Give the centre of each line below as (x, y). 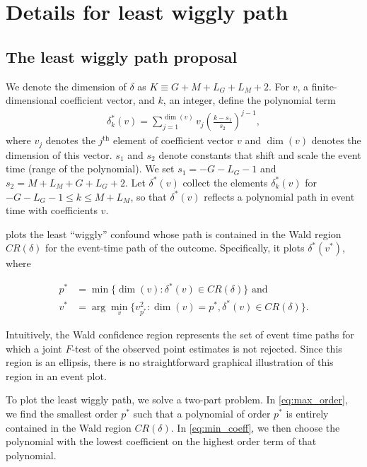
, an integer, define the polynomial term (249, 100)
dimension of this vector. (59, 154)
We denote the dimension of (66, 86)
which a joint (34, 348)
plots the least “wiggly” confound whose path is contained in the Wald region (174, 233)
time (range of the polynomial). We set (90, 169)
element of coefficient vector (174, 140)
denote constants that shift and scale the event (260, 154)
